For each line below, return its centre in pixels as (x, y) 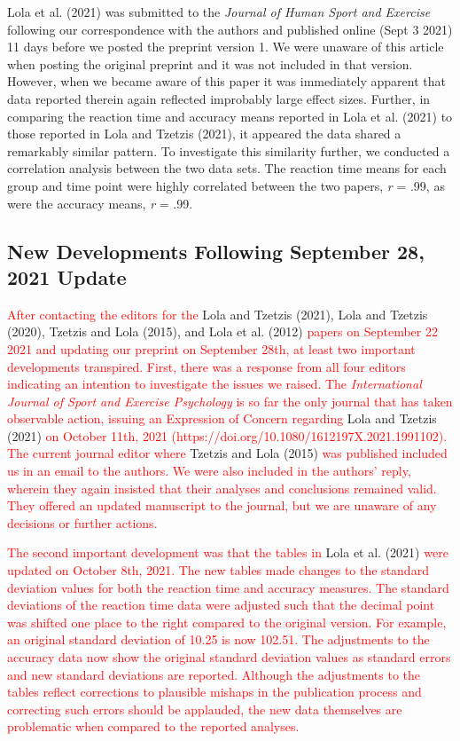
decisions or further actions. (82, 522)
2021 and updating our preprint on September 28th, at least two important (211, 348)
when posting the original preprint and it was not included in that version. (210, 63)
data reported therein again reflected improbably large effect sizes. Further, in (219, 98)
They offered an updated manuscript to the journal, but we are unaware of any (222, 505)
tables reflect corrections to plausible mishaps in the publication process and (214, 692)
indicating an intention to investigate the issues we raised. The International (214, 384)
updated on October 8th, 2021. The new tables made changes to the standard (218, 570)
